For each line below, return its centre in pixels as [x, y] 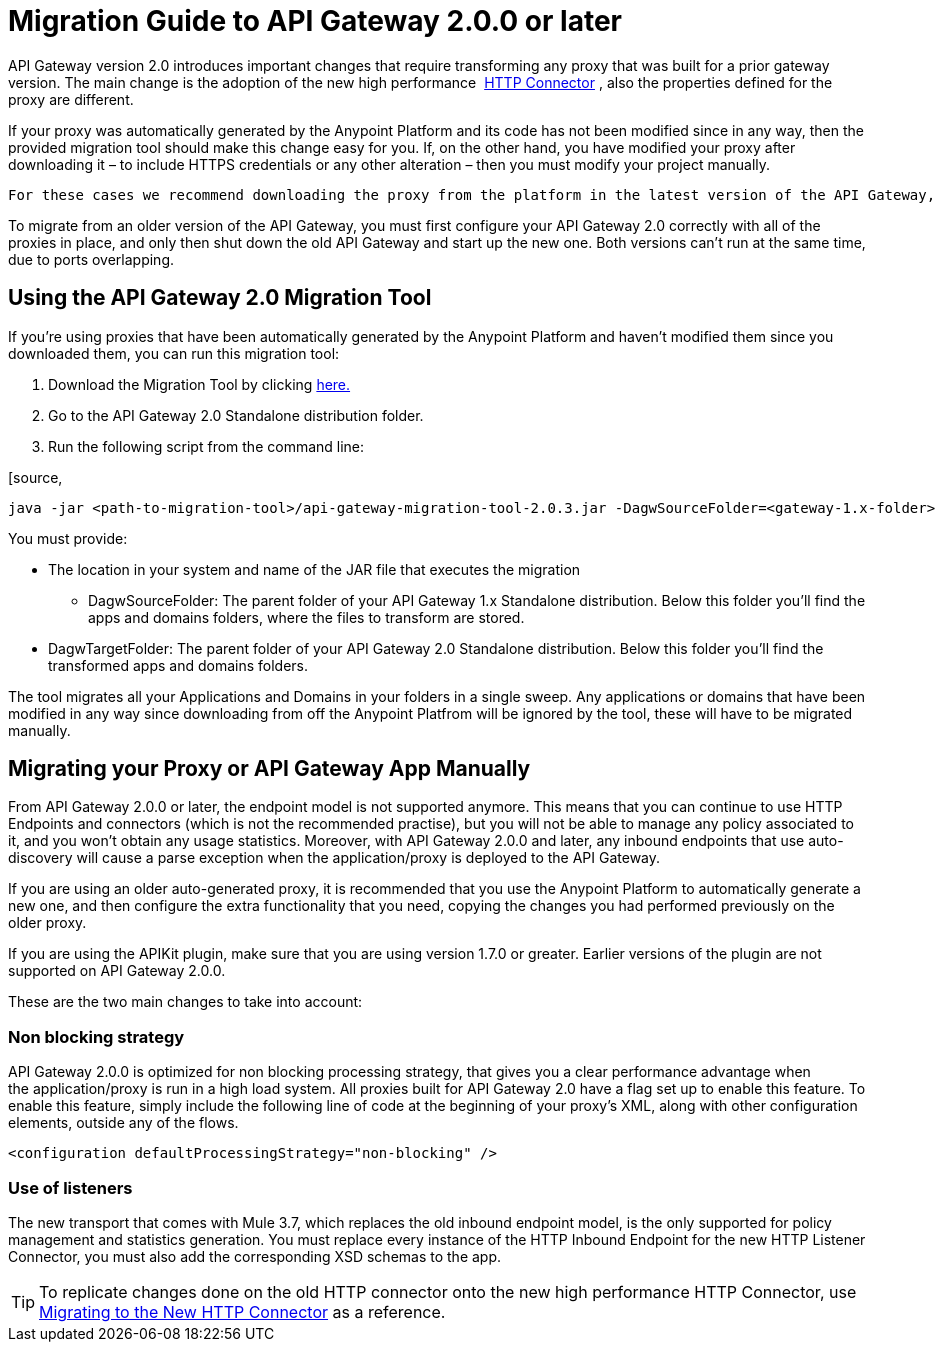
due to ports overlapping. [91, 259]
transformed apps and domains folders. [178, 665]
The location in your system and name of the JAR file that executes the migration [314, 569]
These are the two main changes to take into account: [185, 1002]
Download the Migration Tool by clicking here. [199, 384]
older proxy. [47, 923]
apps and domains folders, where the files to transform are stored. [306, 617]
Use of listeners [70, 1187]
